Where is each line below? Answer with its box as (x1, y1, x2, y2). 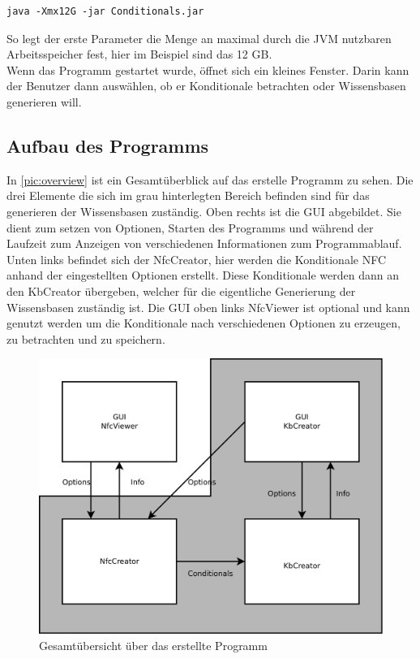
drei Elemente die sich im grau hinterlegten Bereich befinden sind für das (6, 187, 370, 204)
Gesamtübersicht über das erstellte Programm (39, 637, 268, 653)
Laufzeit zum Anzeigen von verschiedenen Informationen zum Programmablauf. (6, 235, 402, 252)
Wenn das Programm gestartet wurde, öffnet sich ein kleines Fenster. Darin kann (6, 61, 409, 78)
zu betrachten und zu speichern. (6, 330, 165, 347)
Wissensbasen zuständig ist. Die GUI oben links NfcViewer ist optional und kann (6, 298, 410, 315)
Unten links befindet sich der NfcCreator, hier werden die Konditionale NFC (6, 250, 387, 267)
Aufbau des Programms (6, 132, 209, 158)
